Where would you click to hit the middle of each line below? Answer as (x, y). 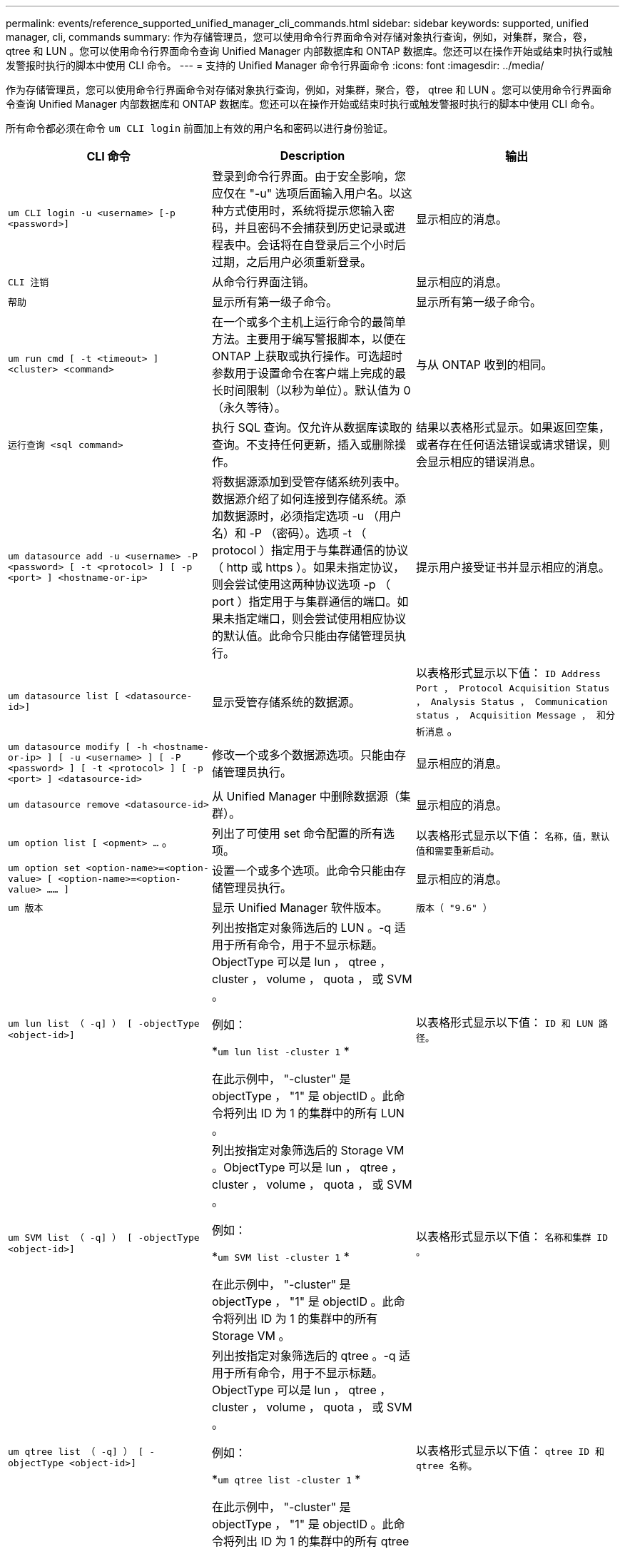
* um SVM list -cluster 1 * (280, 1256)
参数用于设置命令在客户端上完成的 (303, 373)
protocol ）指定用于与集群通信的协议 (310, 550)
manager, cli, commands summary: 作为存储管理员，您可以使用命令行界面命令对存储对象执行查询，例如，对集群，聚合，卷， (299, 37)
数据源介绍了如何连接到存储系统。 (303, 499)
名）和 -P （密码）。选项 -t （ (289, 533)
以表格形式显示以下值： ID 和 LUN (504, 1022)
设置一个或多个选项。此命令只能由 (303, 870)
